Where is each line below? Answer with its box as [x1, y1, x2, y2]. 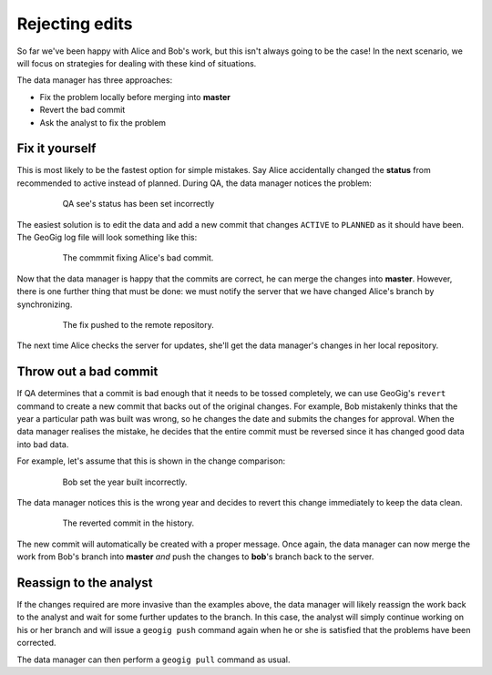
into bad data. [16, 438, 69, 450]
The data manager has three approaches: [16, 75, 173, 86]
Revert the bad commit [39, 105, 126, 116]
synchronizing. [16, 299, 73, 310]
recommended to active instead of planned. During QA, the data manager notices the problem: [16, 178, 373, 189]
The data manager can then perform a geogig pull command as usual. [16, 654, 291, 665]
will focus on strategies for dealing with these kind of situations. [16, 57, 257, 68]
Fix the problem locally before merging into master [39, 91, 231, 102]
